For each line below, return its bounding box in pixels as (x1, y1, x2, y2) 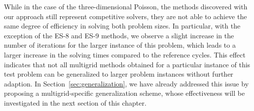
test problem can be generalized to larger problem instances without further (4, 69, 233, 79)
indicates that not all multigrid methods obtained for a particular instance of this (4, 59, 251, 69)
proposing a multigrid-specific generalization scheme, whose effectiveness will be (4, 88, 245, 98)
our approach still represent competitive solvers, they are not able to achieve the (4, 11, 247, 21)
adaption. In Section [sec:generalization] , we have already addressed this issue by (4, 78, 249, 88)
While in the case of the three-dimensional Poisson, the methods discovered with (4, 1, 248, 11)
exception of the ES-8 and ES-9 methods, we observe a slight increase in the (4, 30, 234, 40)
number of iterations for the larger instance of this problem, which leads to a (4, 40, 236, 50)
